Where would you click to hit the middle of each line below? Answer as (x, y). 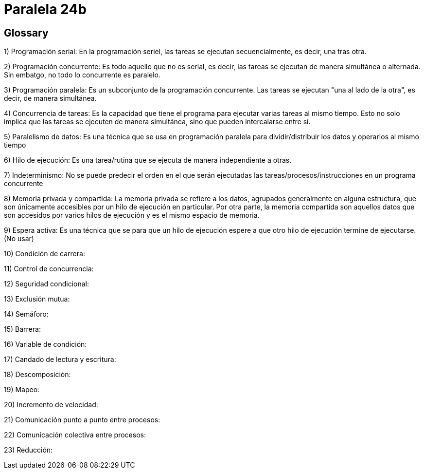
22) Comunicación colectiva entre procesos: (75, 435)
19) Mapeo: (22, 390)
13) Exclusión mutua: (37, 299)
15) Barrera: (22, 329)
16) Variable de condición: (45, 344)
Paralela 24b (45, 9)
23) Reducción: (28, 450)
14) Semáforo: (26, 314)
